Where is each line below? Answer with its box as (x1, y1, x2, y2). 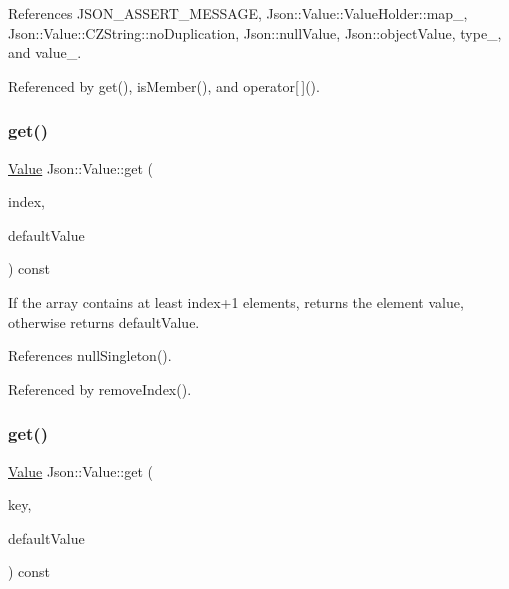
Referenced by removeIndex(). (8, 378, 192, 399)
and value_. (8, 42, 82, 63)
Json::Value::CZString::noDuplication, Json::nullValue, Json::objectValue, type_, (8, 22, 502, 43)
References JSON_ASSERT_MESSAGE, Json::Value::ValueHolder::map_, (8, 3, 468, 23)
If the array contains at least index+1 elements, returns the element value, (8, 291, 464, 312)
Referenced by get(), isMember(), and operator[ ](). (8, 75, 320, 96)
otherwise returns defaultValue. (8, 311, 200, 332)
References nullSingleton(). (8, 345, 172, 366)
